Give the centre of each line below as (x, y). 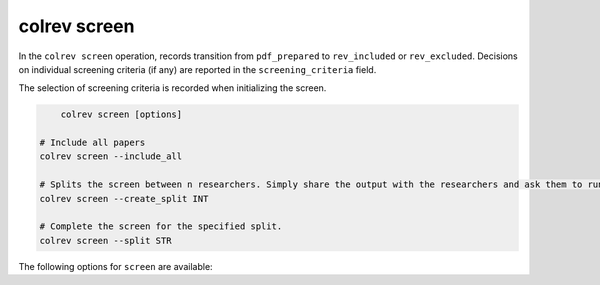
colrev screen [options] (121, 114)
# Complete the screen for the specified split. (161, 226)
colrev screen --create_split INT (124, 198)
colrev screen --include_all (111, 156)
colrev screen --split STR (105, 240)
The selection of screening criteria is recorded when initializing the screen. (172, 88)
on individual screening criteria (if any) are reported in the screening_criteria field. (197, 69)
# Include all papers (92, 143)
